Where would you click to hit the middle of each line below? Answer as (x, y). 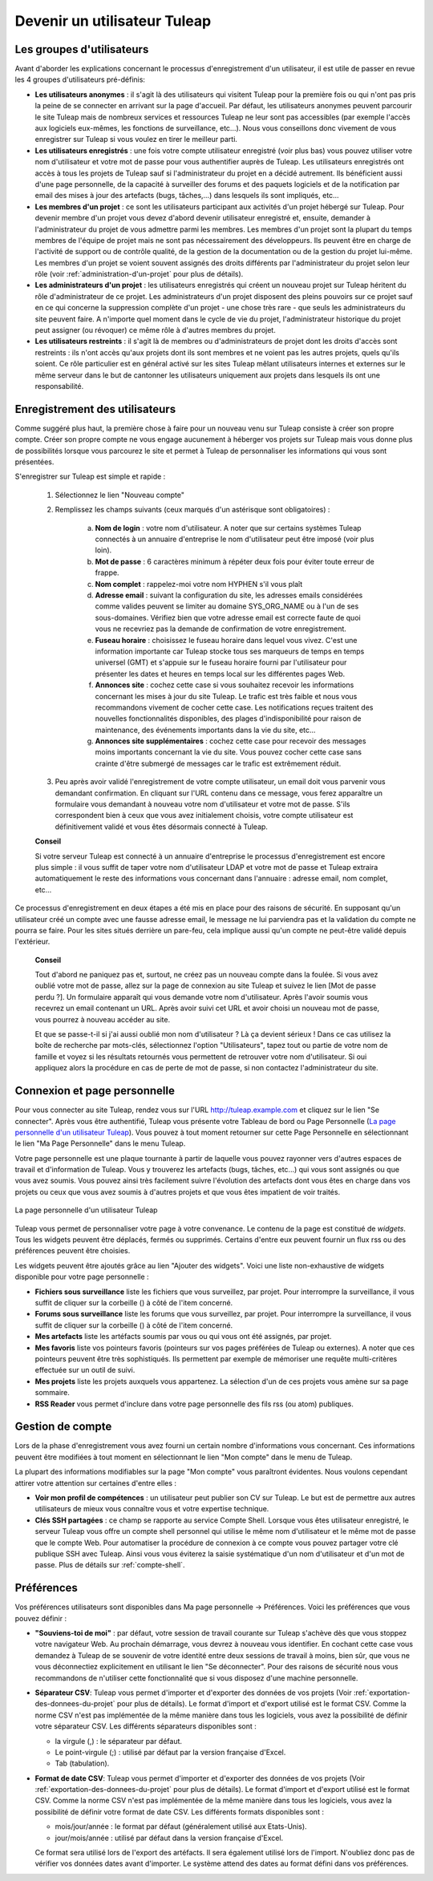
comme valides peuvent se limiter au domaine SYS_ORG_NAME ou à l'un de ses (227, 606)
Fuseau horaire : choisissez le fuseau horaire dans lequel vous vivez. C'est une (226, 640)
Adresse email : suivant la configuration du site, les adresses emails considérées (229, 595)
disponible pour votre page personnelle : (82, 1277)
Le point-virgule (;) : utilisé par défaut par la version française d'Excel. (170, 1752)
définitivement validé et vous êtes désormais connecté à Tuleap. (162, 827)
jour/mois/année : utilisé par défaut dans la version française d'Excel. (169, 1838)
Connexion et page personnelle (95, 1091)
